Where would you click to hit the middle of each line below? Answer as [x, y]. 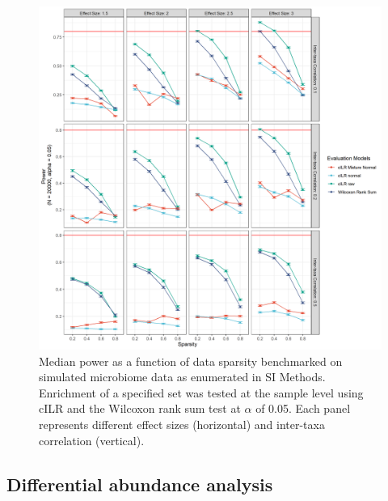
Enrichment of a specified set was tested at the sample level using [201, 392]
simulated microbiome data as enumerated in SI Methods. [182, 377]
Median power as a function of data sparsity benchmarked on [191, 361]
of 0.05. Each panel [303, 408]
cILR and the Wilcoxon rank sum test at [140, 408]
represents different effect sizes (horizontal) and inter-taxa [182, 424]
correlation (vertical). [92, 440]
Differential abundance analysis [140, 484]
